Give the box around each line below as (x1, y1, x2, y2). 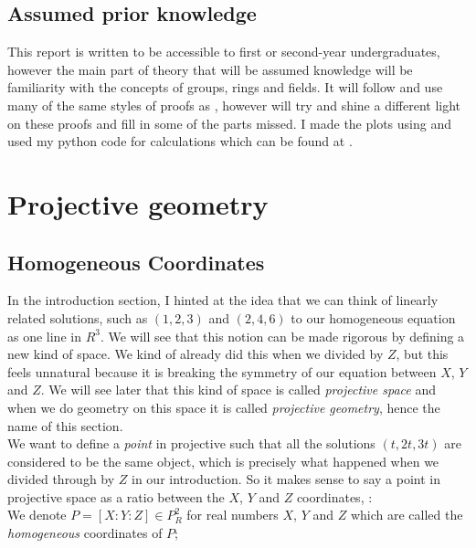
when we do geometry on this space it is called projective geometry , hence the (7, 397, 440, 416)
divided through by (7, 469, 115, 489)
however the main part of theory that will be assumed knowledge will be (7, 59, 413, 79)
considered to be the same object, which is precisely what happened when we (7, 451, 439, 470)
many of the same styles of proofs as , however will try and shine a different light (7, 95, 461, 114)
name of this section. (7, 416, 123, 435)
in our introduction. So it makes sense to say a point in (132, 469, 440, 489)
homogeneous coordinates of (7, 523, 163, 543)
